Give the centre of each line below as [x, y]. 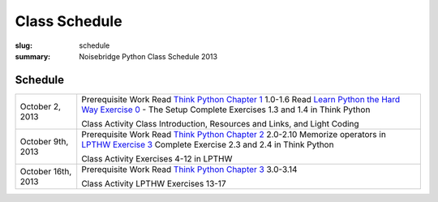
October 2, [40, 106]
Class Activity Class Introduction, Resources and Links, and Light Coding [221, 123]
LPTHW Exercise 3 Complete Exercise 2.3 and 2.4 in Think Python [208, 144]
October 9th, [44, 141]
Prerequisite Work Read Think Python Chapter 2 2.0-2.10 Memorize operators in [234, 134]
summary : [33, 56]
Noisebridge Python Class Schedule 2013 [148, 56]
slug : [24, 45]
